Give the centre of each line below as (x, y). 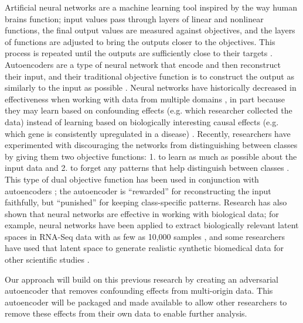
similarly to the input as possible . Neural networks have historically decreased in (151, 87)
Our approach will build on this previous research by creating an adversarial (142, 279)
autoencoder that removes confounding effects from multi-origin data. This (139, 291)
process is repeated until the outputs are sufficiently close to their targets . (139, 53)
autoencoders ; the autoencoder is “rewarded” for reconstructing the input (138, 190)
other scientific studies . (47, 260)
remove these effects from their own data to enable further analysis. (126, 313)
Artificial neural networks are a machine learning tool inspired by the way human (151, 7)
